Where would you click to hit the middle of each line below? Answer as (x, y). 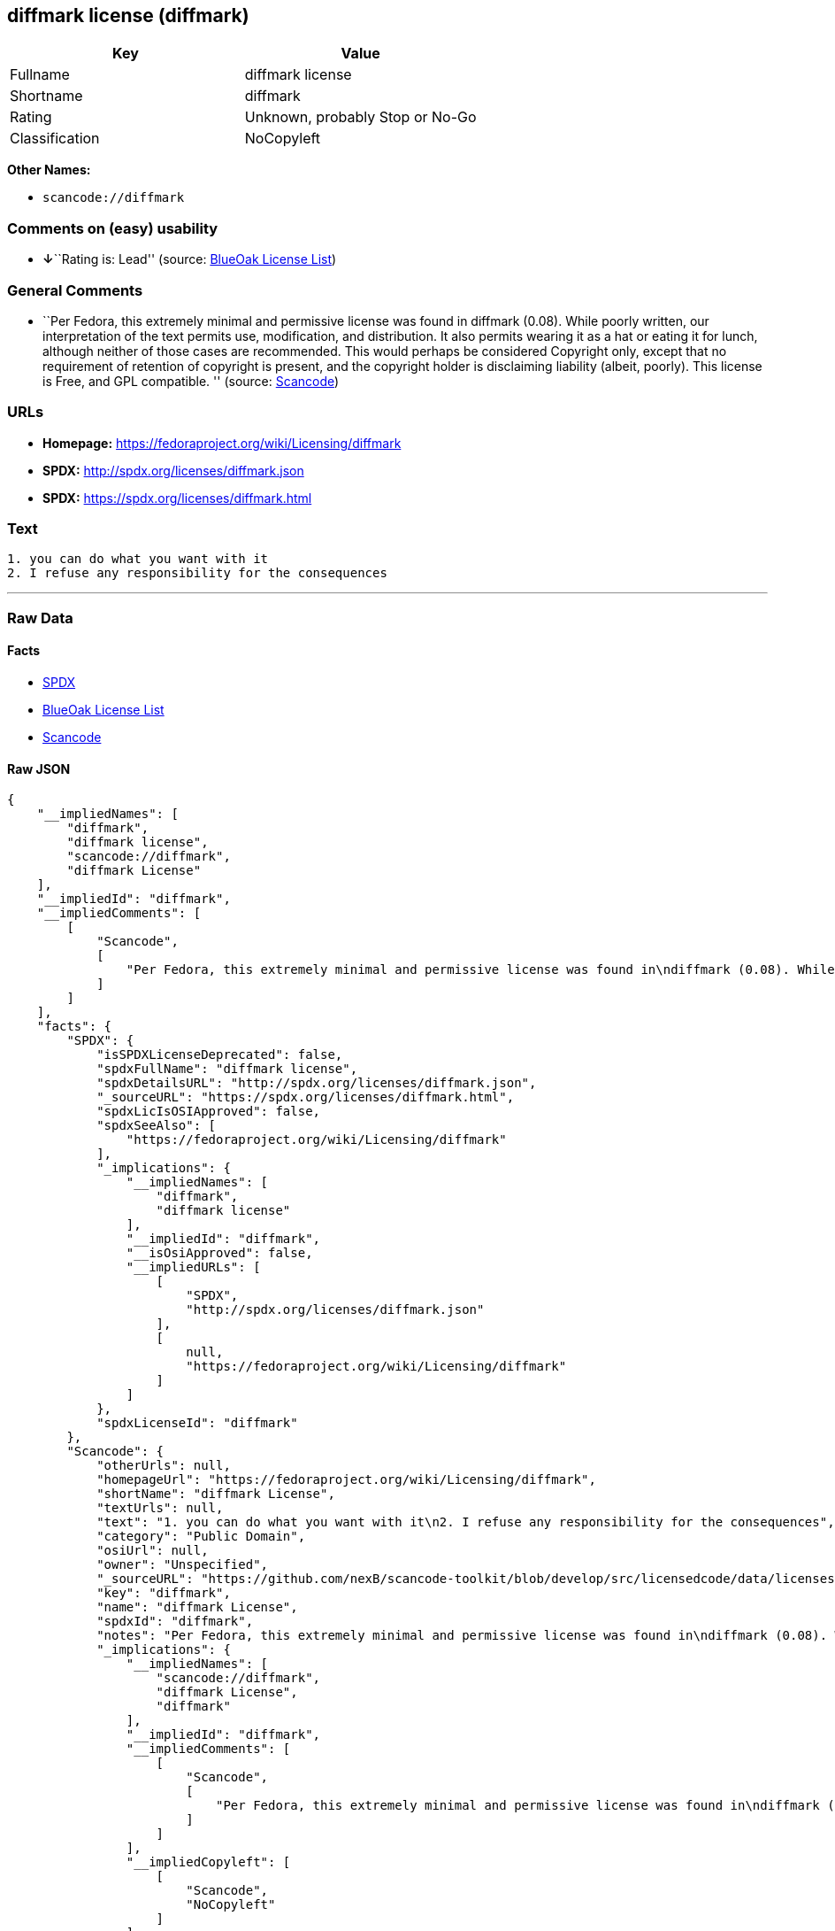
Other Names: (49, 170)
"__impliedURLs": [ (193, 1267)
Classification (55, 139)
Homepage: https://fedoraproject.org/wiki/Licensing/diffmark (222, 443)
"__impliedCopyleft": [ (208, 1862)
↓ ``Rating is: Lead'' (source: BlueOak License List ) (190, 259)
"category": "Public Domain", (201, 1537)
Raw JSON (39, 769)
